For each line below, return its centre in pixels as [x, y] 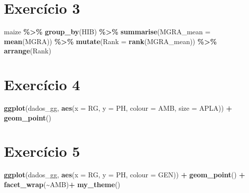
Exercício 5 [42, 151]
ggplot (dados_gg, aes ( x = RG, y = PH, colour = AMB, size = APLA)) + [118, 108]
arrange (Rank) [28, 51]
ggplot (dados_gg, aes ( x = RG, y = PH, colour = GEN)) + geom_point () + [124, 175]
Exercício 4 [42, 84]
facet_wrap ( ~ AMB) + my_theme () [62, 184]
